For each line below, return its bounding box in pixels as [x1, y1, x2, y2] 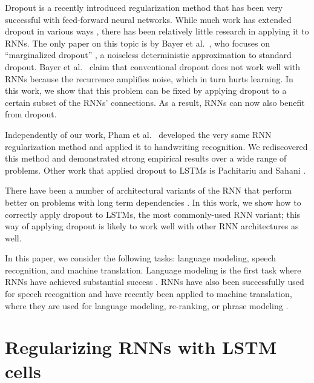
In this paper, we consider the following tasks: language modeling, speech [5, 252, 276, 264]
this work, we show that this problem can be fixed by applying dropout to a [5, 84, 287, 97]
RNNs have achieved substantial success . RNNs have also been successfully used [5, 275, 304, 288]
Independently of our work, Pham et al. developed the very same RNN [5, 128, 272, 140]
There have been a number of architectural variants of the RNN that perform [5, 184, 292, 197]
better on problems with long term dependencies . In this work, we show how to [5, 195, 301, 208]
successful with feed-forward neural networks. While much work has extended [5, 13, 292, 25]
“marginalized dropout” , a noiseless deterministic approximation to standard [5, 48, 292, 61]
